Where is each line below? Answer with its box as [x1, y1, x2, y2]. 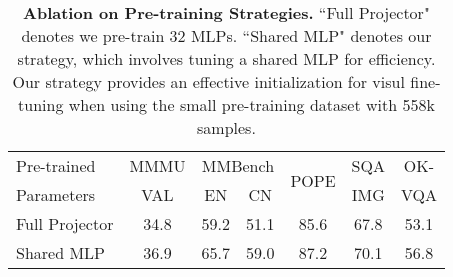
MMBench [201, 154, 275, 177]
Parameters [16, 183, 96, 206]
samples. [197, 116, 256, 139]
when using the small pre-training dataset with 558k [68, 93, 435, 116]
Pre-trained [16, 154, 96, 177]
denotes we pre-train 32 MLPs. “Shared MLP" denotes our [21, 24, 432, 47]
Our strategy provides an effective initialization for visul [12, 70, 405, 93]
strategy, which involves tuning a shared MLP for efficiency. [17, 47, 436, 70]
